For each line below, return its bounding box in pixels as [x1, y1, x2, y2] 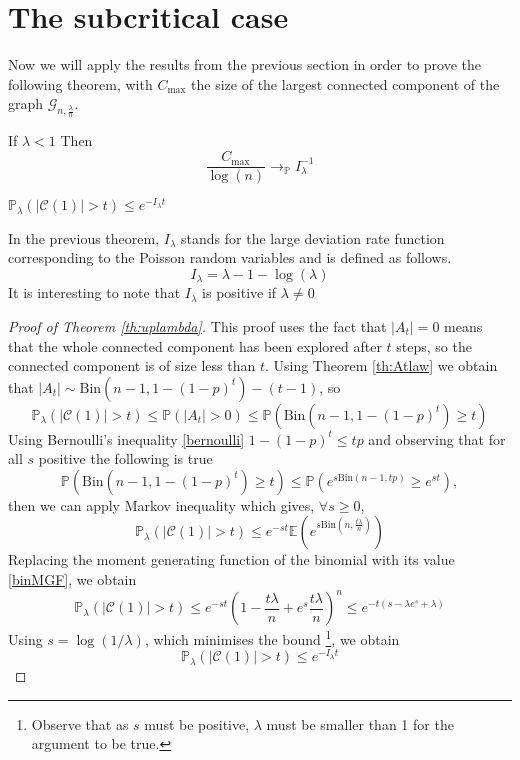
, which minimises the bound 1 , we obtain [144, 626, 400, 649]
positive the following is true [38, 448, 213, 469]
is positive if [202, 282, 277, 303]
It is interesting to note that [8, 282, 181, 303]
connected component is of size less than [8, 355, 256, 376]
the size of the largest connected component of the [191, 73, 500, 94]
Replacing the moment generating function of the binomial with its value [8, 549, 455, 570]
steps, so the [396, 335, 472, 356]
